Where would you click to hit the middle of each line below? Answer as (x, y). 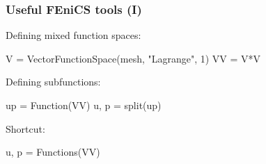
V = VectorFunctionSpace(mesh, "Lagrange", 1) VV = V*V (133, 58)
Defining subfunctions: (53, 82)
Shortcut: (25, 128)
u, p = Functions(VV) (53, 152)
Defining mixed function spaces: (73, 35)
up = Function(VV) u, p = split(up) (84, 105)
